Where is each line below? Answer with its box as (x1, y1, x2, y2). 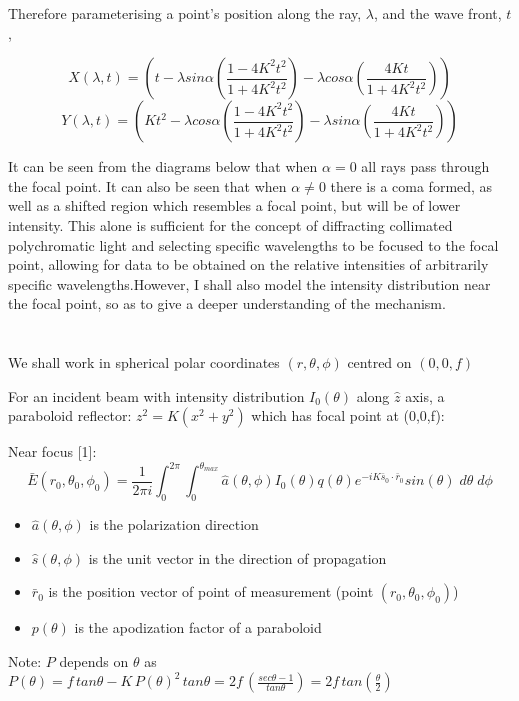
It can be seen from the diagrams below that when (8, 156, 318, 177)
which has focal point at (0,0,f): (251, 405, 445, 426)
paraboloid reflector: (8, 405, 132, 426)
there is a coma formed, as (330, 175, 493, 196)
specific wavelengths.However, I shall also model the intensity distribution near (8, 273, 491, 294)
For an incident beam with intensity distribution (8, 385, 305, 406)
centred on (347, 352, 412, 373)
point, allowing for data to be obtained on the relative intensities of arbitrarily (8, 254, 489, 275)
